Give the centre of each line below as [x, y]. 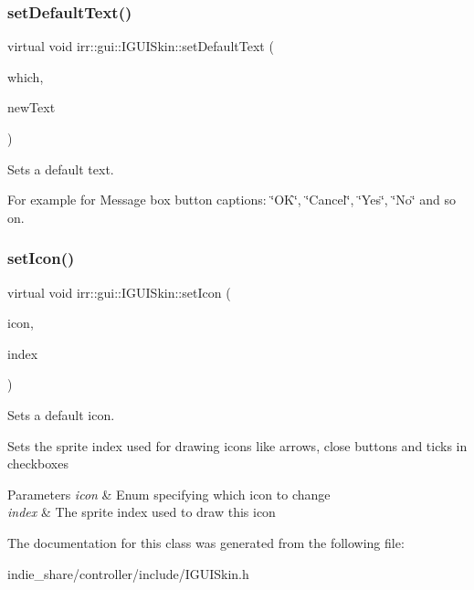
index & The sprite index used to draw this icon [142, 512]
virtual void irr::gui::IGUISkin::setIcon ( [119, 292]
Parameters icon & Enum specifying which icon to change [169, 494]
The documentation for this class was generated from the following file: [206, 542]
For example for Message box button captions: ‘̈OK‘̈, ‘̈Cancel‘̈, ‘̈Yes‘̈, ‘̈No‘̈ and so [232, 200]
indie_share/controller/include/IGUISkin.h [128, 573]
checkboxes [38, 464]
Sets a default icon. [61, 414]
